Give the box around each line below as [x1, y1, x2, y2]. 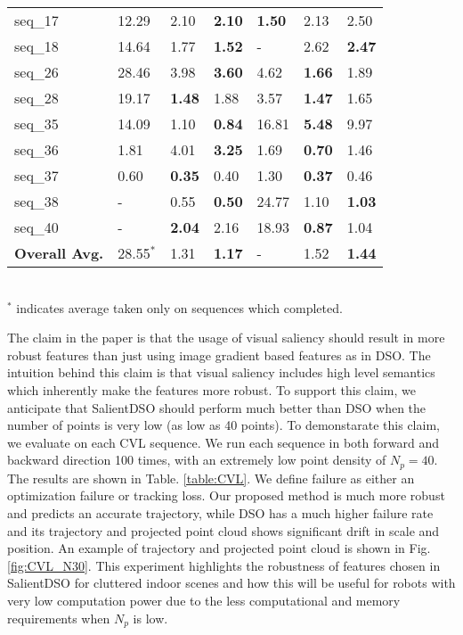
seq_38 [14, 191, 59, 211]
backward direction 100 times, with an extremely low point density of [7, 450, 386, 469]
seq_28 [14, 87, 59, 108]
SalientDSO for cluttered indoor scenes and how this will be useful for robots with [7, 573, 456, 592]
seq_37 [14, 165, 59, 186]
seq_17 [14, 10, 59, 30]
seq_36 [14, 139, 59, 160]
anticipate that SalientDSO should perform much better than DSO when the [7, 398, 426, 416]
